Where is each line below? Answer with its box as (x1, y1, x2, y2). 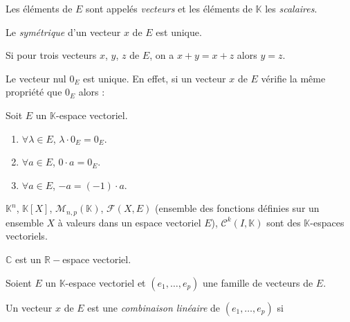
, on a (149, 48, 174, 62)
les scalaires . (265, 1, 317, 15)
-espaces (310, 215, 344, 229)
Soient (6, 275, 32, 289)
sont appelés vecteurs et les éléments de (86, 1, 252, 15)
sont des (266, 215, 301, 229)
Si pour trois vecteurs (6, 48, 97, 62)
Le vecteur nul (6, 71, 66, 85)
